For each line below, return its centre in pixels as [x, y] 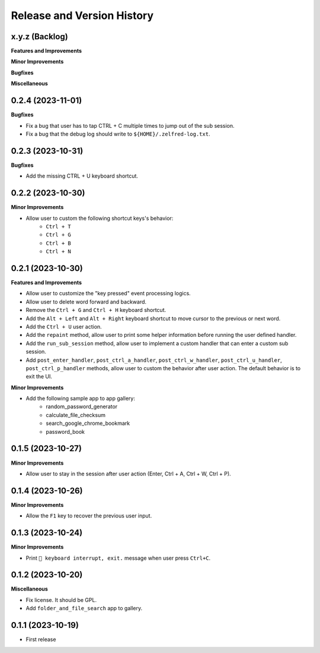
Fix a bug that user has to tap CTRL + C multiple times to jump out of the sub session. [130, 125]
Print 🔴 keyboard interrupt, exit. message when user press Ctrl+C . [118, 558]
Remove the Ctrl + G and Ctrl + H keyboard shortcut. [96, 310]
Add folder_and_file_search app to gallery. [84, 608]
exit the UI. [39, 377]
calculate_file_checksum [76, 415]
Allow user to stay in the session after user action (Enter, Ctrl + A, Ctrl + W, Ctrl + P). [128, 474]
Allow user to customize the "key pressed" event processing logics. [108, 294]
